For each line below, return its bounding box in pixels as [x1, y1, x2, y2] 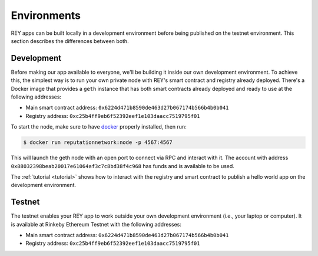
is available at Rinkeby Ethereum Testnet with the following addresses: [11, 221, 182, 228]
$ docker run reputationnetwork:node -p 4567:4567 [23, 139, 173, 146]
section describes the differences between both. [11, 37, 129, 44]
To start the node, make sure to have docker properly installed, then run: [11, 123, 187, 130]
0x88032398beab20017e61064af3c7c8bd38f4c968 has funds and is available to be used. [11, 162, 235, 169]
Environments [11, 9, 81, 22]
